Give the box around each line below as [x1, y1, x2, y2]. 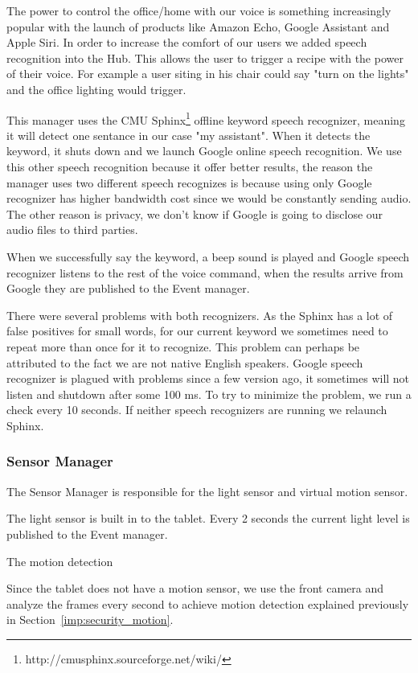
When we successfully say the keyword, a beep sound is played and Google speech [6, 248, 410, 265]
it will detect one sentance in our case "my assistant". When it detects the [6, 126, 371, 143]
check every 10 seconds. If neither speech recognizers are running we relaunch [6, 401, 387, 418]
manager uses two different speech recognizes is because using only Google [6, 174, 372, 191]
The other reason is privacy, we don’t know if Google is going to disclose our [6, 205, 383, 222]
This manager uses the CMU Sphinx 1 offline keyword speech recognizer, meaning [6, 109, 405, 128]
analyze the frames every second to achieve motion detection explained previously [6, 595, 409, 612]
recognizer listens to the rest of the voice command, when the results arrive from [6, 264, 404, 281]
